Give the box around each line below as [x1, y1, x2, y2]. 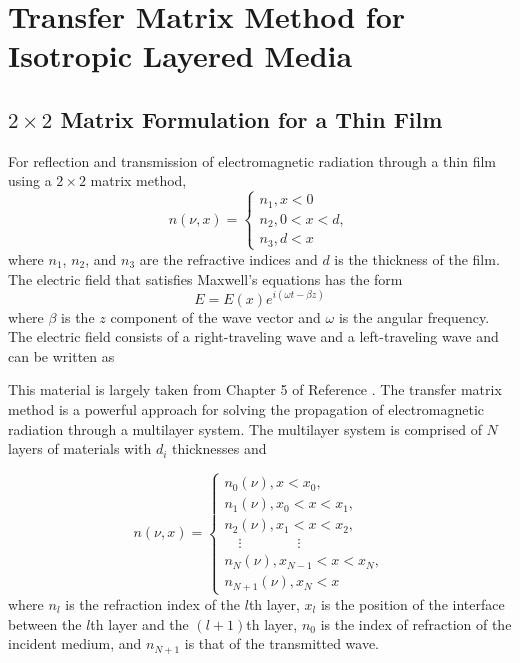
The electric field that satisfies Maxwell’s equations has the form [8, 268, 403, 289]
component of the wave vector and [110, 306, 321, 327]
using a [8, 170, 52, 191]
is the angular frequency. [338, 306, 490, 327]
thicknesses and [172, 438, 267, 459]
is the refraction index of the [65, 593, 241, 614]
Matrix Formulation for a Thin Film [60, 103, 443, 134]
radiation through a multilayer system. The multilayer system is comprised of [8, 418, 482, 439]
